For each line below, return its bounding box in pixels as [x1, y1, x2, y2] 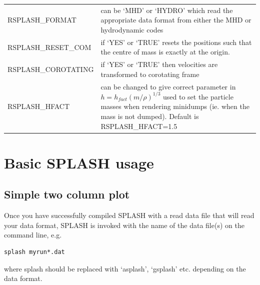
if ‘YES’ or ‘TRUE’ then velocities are [100, 59, 218, 69]
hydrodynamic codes [100, 24, 163, 34]
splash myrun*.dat [4, 248, 65, 255]
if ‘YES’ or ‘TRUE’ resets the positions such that [100, 36, 252, 47]
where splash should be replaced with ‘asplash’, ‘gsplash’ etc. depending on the [4, 263, 246, 273]
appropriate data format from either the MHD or [100, 14, 251, 25]
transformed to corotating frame [100, 68, 199, 79]
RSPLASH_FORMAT [7, 14, 76, 25]
